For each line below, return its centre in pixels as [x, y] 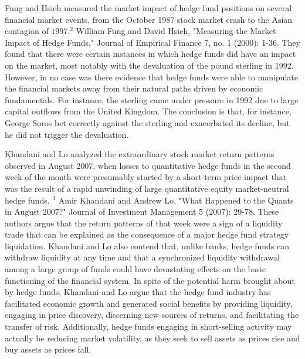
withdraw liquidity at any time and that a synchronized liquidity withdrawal [142, 257]
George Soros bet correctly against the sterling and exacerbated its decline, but [147, 122]
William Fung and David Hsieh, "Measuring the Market [176, 31]
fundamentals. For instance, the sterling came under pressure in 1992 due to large [152, 99]
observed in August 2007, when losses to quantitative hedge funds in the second [148, 165]
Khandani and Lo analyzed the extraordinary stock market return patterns [140, 154]
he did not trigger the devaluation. [67, 134]
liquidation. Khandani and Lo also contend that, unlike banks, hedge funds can [147, 245]
